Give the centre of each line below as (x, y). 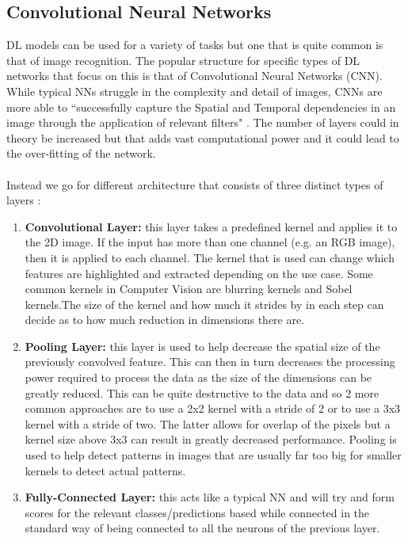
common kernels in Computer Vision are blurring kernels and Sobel (189, 289)
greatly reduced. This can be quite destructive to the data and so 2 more (202, 392)
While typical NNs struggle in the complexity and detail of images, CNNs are (194, 91)
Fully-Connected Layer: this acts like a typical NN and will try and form (210, 497)
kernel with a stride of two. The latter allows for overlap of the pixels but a (208, 423)
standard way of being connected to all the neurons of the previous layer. (202, 528)
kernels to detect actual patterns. (105, 470)
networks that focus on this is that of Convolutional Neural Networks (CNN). (194, 76)
